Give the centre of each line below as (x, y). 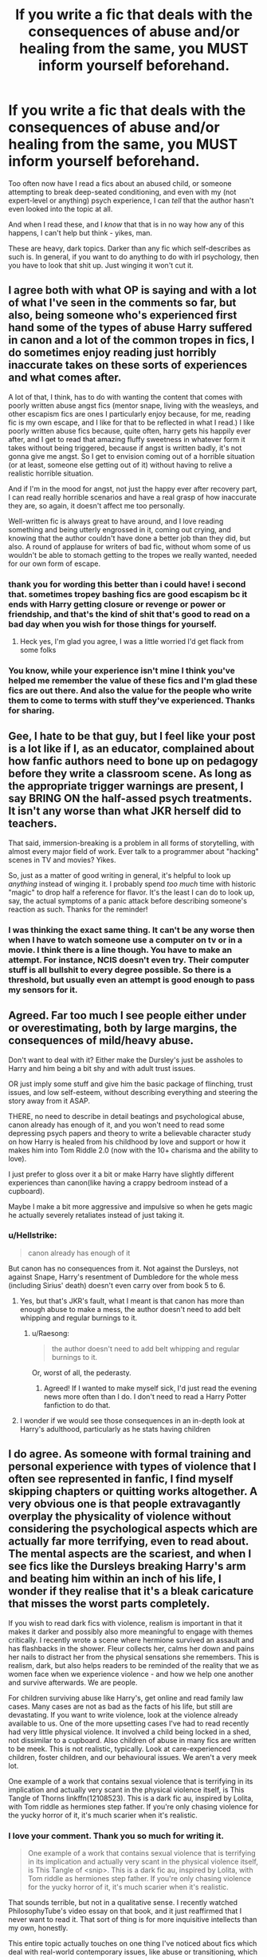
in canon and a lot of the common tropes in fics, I (132, 340)
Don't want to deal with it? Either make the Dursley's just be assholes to (126, 1060)
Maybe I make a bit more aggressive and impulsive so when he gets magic (131, 1206)
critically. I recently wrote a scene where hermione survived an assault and (131, 1640)
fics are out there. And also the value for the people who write (130, 690)
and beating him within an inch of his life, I (115, 1579)
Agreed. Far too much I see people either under (128, 1016)
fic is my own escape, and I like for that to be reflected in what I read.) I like (132, 422)
